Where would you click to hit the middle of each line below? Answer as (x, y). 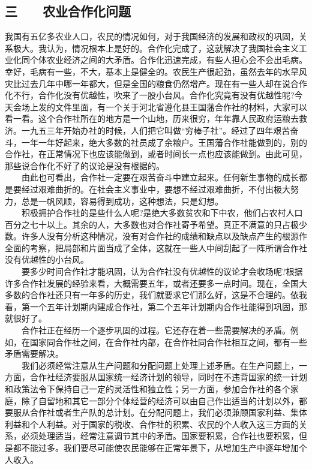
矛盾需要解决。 (34, 354)
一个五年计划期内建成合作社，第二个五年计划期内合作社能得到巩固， (164, 306)
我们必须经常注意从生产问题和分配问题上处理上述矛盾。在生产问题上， (160, 365)
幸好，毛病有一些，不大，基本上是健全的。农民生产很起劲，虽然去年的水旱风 (156, 71)
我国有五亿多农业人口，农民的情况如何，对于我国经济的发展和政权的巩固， (152, 36)
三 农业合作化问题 (68, 11)
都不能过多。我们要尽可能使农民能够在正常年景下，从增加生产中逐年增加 (156, 447)
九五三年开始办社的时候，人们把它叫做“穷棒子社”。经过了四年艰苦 (160, 130)
